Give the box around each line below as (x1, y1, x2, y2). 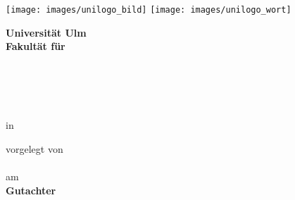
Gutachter (6, 182, 56, 197)
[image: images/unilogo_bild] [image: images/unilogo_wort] (6, 5, 291, 15)
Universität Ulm (6, 25, 87, 39)
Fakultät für (6, 39, 65, 54)
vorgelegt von (6, 141, 63, 156)
